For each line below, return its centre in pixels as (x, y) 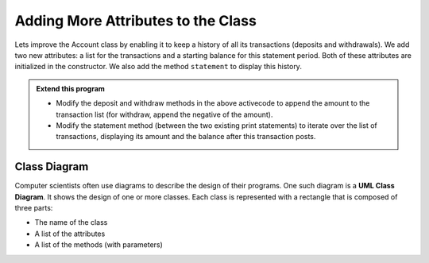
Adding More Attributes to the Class (136, 21)
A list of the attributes (70, 234)
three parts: (34, 207)
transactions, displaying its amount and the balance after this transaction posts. (186, 137)
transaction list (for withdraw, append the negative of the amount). (164, 114)
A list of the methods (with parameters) (99, 245)
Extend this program (70, 88)
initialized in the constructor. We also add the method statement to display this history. (158, 67)
